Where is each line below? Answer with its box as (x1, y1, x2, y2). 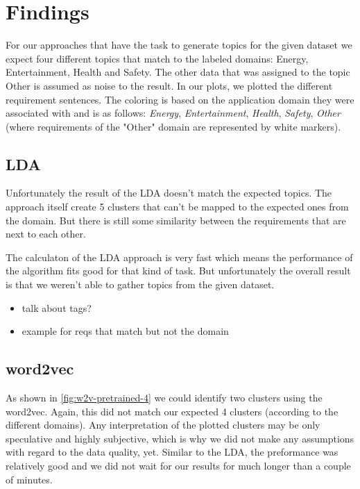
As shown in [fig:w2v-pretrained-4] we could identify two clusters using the (6, 390, 323, 405)
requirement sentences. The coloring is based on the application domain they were (6, 92, 354, 106)
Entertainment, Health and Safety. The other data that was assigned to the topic (6, 65, 350, 79)
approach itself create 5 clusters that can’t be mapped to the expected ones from (6, 199, 349, 214)
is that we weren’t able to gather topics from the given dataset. (6, 277, 275, 292)
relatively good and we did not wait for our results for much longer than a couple (6, 458, 351, 472)
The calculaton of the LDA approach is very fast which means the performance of (6, 249, 353, 264)
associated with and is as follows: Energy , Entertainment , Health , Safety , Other (6, 106, 341, 120)
